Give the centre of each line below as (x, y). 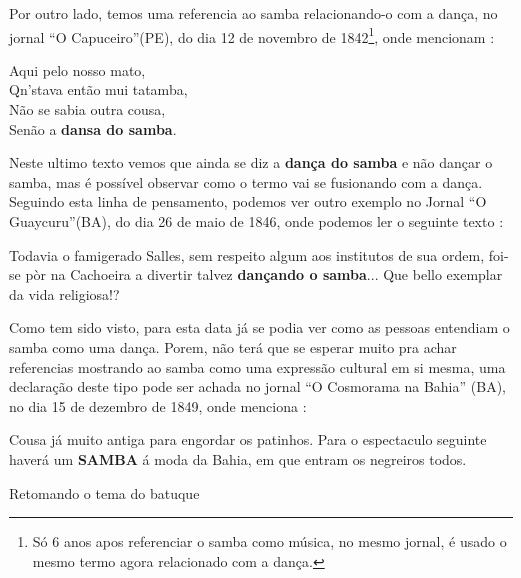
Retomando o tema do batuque (104, 492)
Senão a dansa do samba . (93, 128)
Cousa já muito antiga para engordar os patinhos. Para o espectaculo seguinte (248, 439)
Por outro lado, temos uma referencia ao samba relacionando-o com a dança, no (253, 13)
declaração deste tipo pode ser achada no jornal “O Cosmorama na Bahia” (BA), (257, 386)
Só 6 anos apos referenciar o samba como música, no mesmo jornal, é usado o (269, 541)
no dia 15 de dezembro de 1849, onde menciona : (158, 405)
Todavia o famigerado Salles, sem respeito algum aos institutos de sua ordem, (247, 254)
